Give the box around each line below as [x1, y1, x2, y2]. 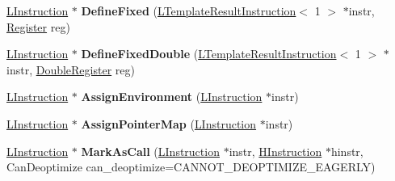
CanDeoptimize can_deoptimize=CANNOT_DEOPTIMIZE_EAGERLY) [6, 158, 376, 175]
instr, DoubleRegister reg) [6, 61, 135, 78]
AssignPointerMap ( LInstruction [81, 115, 257, 132]
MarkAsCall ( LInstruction [81, 142, 220, 159]
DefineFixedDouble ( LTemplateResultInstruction [81, 45, 337, 62]
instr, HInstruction [229, 142, 322, 159]
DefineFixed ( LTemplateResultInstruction [81, 2, 296, 19]
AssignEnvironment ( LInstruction [81, 88, 263, 105]
